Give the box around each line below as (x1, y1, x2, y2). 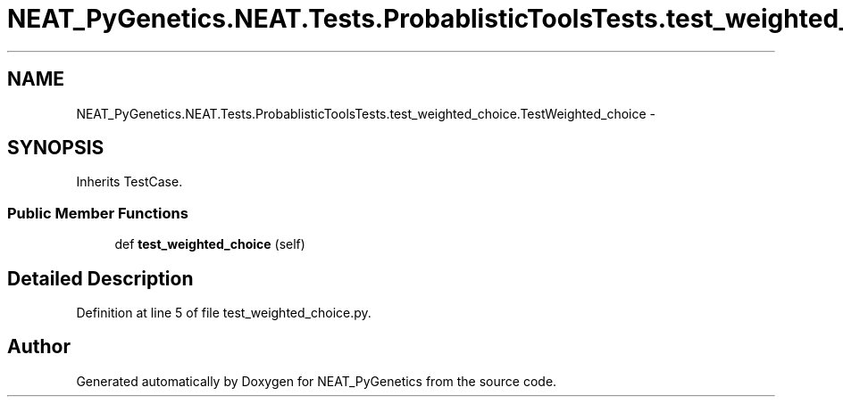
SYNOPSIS (7, 136, 104, 160)
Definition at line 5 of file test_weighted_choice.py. (76, 305, 371, 321)
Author (7, 335, 71, 359)
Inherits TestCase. (76, 174, 183, 190)
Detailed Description (7, 267, 194, 290)
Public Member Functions (7, 203, 188, 222)
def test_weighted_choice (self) (114, 236, 305, 252)
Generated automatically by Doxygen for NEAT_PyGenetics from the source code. (76, 373, 557, 389)
